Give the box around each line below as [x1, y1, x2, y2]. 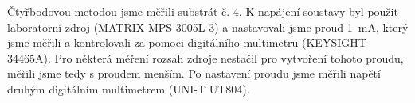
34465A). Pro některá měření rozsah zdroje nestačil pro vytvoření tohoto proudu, [7, 49, 404, 66]
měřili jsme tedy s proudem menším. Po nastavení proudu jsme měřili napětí [7, 65, 381, 82]
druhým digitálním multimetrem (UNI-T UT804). [7, 80, 250, 97]
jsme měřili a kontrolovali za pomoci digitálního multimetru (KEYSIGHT [7, 34, 366, 51]
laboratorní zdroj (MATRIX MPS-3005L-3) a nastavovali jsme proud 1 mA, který [7, 18, 409, 35]
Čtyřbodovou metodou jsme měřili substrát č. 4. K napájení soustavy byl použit [7, 3, 398, 19]
